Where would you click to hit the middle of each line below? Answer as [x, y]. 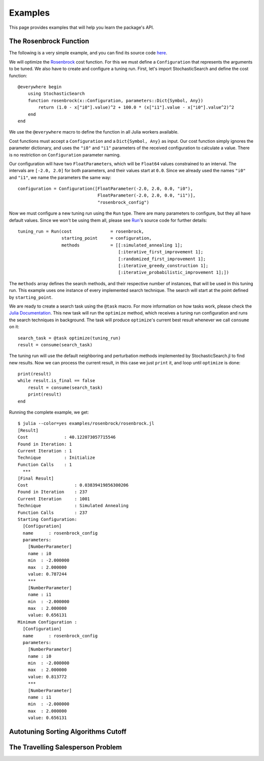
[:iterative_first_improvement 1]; [161, 252]
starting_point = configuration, [107, 238]
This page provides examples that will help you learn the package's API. [81, 27]
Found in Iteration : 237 [53, 492]
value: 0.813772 [47, 677]
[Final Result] [36, 478]
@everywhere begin [40, 87]
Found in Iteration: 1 [45, 444]
